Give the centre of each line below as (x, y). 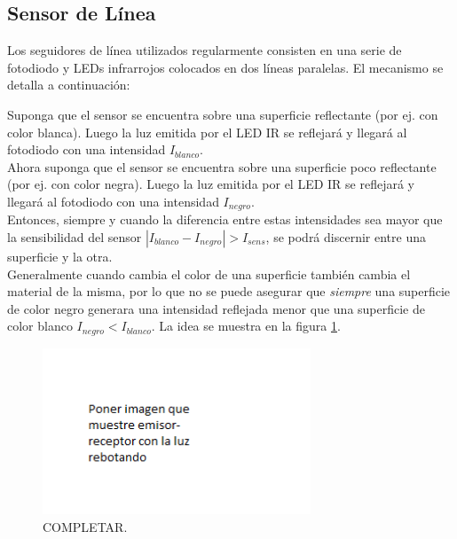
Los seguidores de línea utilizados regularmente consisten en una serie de (205, 50)
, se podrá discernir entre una (346, 237)
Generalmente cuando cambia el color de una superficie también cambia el (209, 273)
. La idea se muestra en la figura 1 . (246, 326)
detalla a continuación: (69, 85)
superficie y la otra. (60, 256)
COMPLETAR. (85, 526)
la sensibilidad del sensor (75, 237)
